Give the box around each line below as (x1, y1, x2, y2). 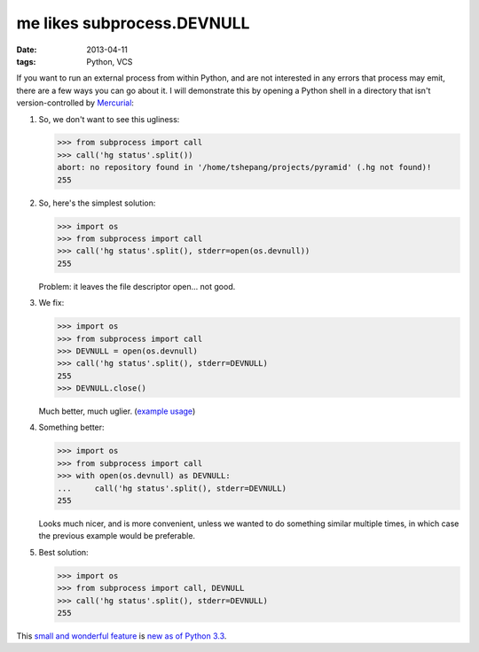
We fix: (38, 298, 65, 308)
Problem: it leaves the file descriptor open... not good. (38, 281, 236, 291)
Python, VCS (86, 56, 133, 66)
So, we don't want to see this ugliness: (38, 113, 180, 124)
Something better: (38, 422, 106, 433)
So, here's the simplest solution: (38, 198, 156, 208)
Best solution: (38, 547, 89, 557)
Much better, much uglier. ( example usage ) (38, 406, 196, 416)
